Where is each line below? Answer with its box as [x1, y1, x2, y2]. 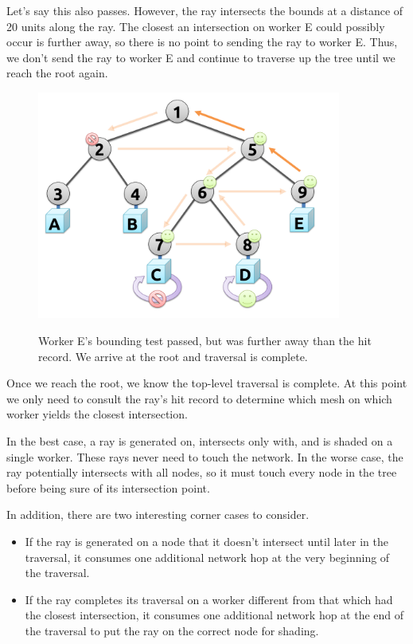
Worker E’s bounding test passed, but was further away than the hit [38, 332, 372, 349]
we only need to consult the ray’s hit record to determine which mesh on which [6, 390, 392, 406]
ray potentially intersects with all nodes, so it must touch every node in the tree [6, 464, 397, 481]
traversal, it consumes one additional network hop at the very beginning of [25, 548, 390, 565]
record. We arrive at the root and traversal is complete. [38, 348, 308, 364]
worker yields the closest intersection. [6, 406, 188, 422]
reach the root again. [6, 65, 108, 81]
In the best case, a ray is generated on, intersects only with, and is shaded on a [6, 432, 393, 449]
